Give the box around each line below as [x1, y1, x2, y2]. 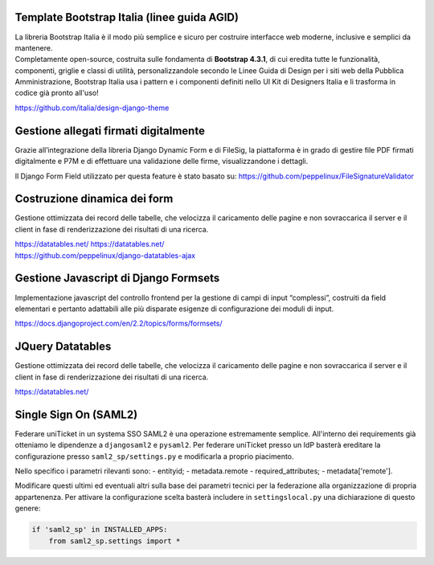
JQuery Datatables [14, 340, 112, 354]
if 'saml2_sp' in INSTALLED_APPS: [31, 525, 168, 534]
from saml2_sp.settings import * [48, 536, 181, 546]
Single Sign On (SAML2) [14, 407, 138, 421]
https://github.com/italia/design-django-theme [14, 103, 170, 113]
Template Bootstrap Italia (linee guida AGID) [14, 10, 239, 24]
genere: [14, 503, 41, 514]
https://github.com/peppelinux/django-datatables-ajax [14, 250, 196, 260]
